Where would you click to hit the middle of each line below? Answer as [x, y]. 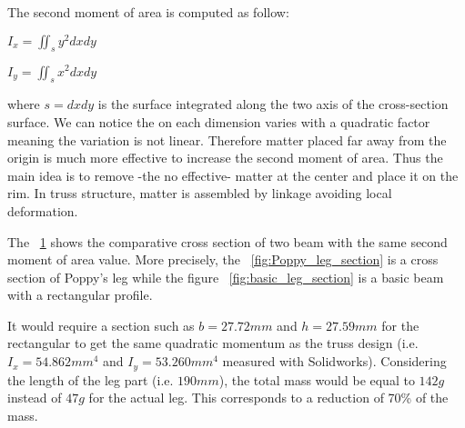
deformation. [43, 210]
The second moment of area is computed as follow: [148, 12]
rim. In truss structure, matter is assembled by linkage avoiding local [200, 193]
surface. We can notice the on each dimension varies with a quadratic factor [219, 121]
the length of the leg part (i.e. [91, 379]
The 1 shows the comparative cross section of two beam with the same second [227, 241]
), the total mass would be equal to [317, 379]
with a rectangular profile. [80, 295]
